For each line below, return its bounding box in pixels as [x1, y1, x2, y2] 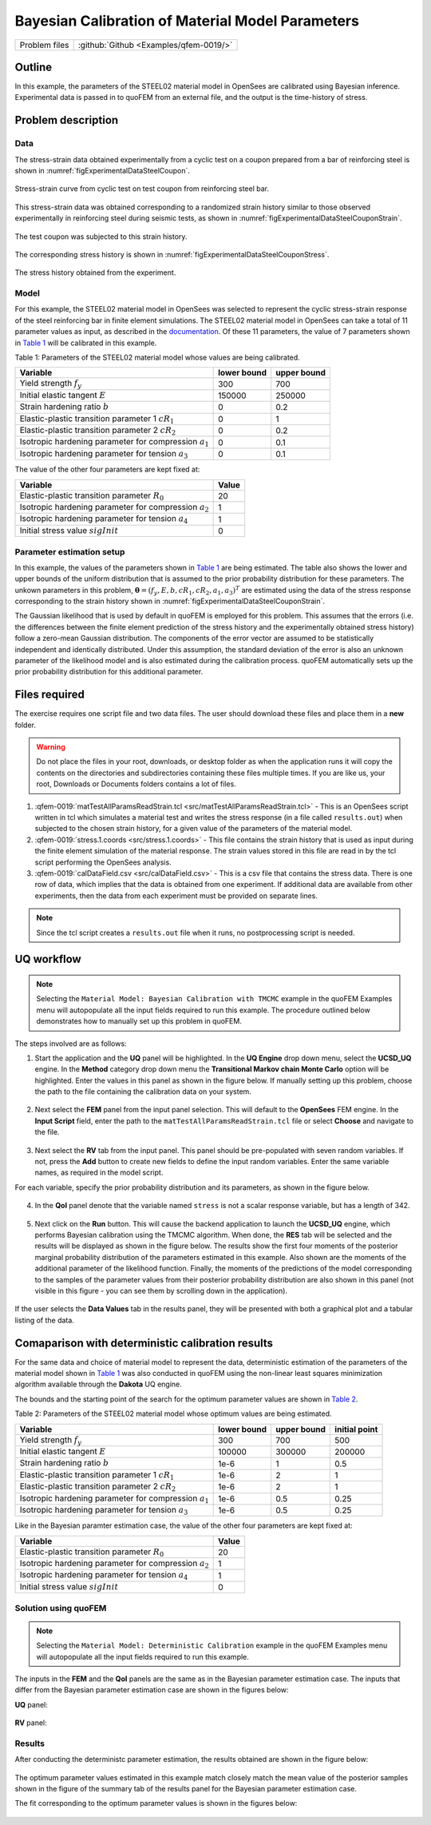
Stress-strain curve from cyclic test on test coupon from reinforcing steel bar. [14, 184, 270, 193]
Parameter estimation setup [14, 546, 125, 557]
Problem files [19, 39, 69, 50]
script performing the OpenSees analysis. [34, 857, 172, 867]
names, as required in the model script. [34, 1167, 164, 1178]
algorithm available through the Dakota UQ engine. [14, 1379, 183, 1390]
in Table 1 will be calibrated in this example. [14, 338, 157, 348]
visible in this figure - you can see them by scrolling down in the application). [34, 1286, 287, 1295]
